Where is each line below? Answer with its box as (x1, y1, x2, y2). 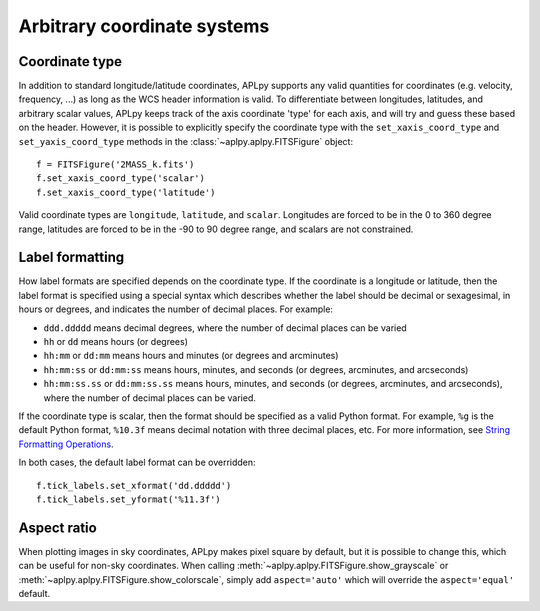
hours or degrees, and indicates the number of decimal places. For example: (18, 303, 334, 315)
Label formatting (18, 249, 125, 266)
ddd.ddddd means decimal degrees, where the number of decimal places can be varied (43, 321, 407, 334)
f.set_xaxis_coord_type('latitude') (36, 186, 216, 198)
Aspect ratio (18, 519, 97, 536)
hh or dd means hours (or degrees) (43, 336, 189, 348)
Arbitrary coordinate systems (18, 15, 270, 37)
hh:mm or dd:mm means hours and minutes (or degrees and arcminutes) (43, 350, 339, 362)
